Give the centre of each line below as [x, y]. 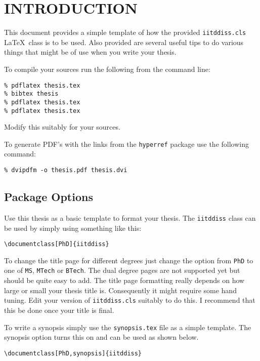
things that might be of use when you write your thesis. [90, 52]
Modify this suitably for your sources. [62, 127]
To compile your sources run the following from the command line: [107, 69]
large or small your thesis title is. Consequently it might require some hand [120, 290]
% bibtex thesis [31, 94]
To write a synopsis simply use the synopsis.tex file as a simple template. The [128, 327]
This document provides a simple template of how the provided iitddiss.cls [125, 32]
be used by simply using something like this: [73, 228]
